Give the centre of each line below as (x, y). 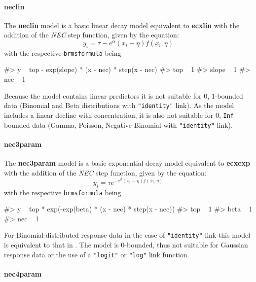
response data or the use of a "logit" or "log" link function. (97, 254)
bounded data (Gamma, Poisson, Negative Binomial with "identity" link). (118, 124)
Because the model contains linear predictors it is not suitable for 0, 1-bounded (124, 95)
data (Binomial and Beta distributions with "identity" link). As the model (119, 105)
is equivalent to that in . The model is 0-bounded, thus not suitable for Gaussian (126, 245)
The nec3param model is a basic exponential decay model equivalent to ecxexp (127, 162)
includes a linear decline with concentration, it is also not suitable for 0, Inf (119, 115)
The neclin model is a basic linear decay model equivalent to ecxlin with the (122, 25)
